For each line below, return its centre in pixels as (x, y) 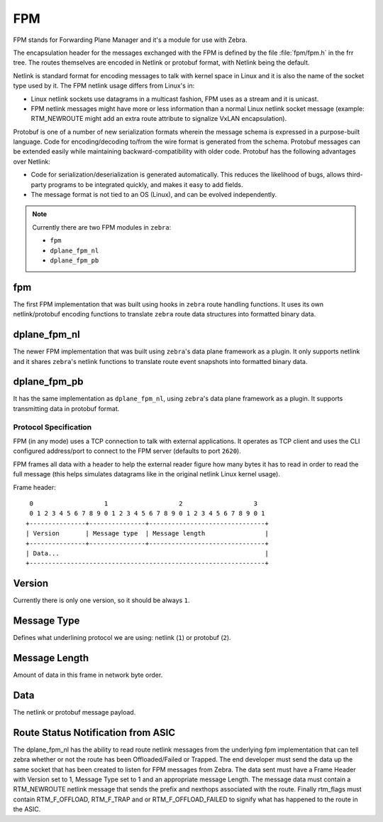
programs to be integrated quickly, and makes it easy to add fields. (145, 184)
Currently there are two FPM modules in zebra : (102, 227)
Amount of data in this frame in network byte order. (88, 675)
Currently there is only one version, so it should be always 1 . (101, 600)
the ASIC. (27, 809)
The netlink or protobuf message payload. (74, 712)
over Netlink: (32, 161)
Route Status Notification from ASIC (94, 732)
